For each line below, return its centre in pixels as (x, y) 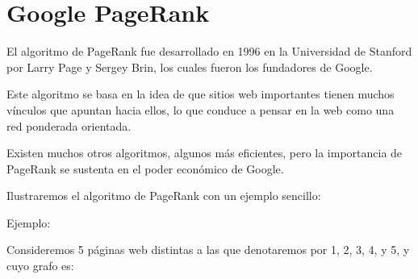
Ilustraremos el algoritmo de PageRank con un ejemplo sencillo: (164, 196)
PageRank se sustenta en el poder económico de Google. (145, 168)
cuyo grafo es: (40, 266)
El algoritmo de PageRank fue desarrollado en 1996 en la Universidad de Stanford (209, 51)
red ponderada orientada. (69, 125)
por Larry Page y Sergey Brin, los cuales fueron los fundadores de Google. (190, 67)
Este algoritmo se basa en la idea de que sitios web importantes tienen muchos (201, 94)
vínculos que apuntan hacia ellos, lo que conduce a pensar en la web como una (201, 109)
